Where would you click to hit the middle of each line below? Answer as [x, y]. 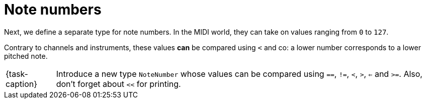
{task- [17, 74]
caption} [22, 84]
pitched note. [26, 56]
